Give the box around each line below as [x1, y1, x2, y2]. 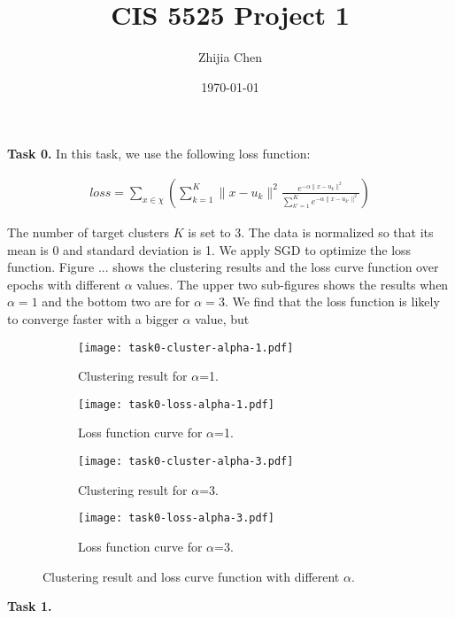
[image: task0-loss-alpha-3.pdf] [78, 512, 274, 525]
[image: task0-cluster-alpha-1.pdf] [78, 341, 294, 354]
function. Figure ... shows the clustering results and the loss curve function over [7, 258, 439, 276]
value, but [195, 309, 250, 328]
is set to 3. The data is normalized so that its [188, 222, 434, 241]
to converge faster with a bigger [7, 309, 179, 328]
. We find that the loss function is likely [224, 292, 440, 311]
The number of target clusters [7, 222, 170, 241]
